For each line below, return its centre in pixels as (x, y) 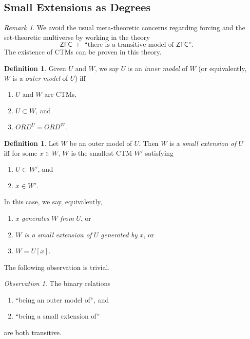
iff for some (21, 152)
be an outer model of (101, 143)
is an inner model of (158, 68)
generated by (119, 234)
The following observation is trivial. (57, 267)
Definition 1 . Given (35, 68)
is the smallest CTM (102, 152)
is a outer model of (40, 78)
